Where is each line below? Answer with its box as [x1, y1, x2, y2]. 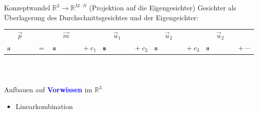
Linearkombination [15, 101, 73, 112]
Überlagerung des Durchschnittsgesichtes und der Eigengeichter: [4, 12, 198, 22]
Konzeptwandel [4, 2, 50, 12]
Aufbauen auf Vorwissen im [4, 84, 93, 95]
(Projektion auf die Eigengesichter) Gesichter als [89, 2, 237, 12]
